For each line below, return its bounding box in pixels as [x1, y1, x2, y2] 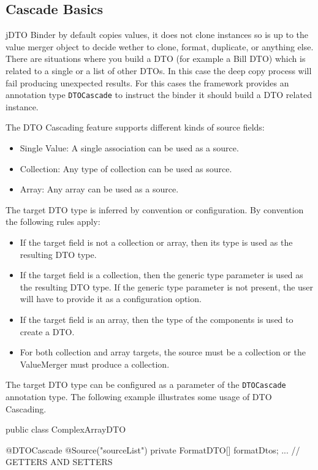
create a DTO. [20, 325, 75, 338]
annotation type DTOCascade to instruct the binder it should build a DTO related [6, 88, 312, 101]
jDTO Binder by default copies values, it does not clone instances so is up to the [6, 28, 309, 41]
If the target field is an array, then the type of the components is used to [20, 313, 293, 325]
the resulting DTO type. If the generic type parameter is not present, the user [20, 280, 314, 293]
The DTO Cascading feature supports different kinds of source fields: [6, 121, 265, 134]
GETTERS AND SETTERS [6, 455, 113, 468]
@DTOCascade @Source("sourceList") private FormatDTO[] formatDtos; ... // [6, 443, 300, 456]
